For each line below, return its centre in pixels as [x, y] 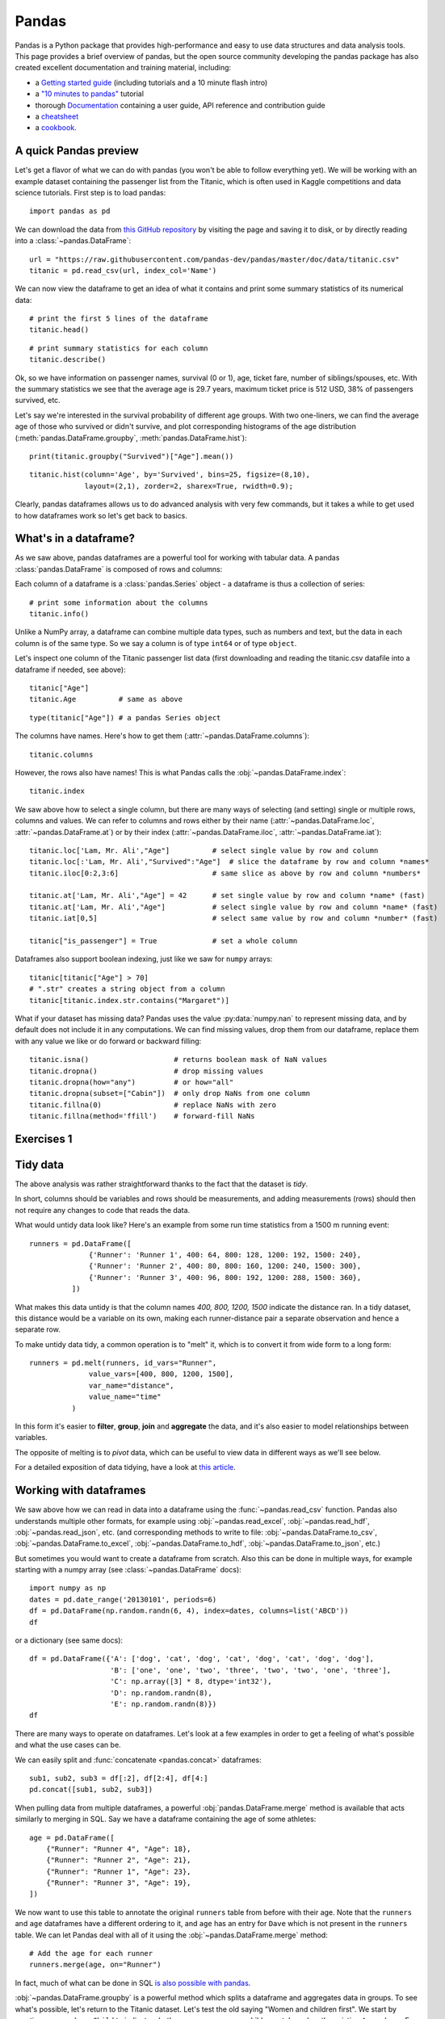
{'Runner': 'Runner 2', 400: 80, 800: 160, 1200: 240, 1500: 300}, [225, 1266]
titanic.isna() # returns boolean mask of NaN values [178, 1060]
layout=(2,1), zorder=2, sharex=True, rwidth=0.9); [189, 486]
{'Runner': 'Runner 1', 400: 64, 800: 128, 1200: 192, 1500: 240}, [225, 1255]
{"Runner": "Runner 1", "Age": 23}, [118, 1871]
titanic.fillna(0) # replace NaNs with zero [153, 1105]
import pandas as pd [70, 211]
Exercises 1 [44, 1139]
